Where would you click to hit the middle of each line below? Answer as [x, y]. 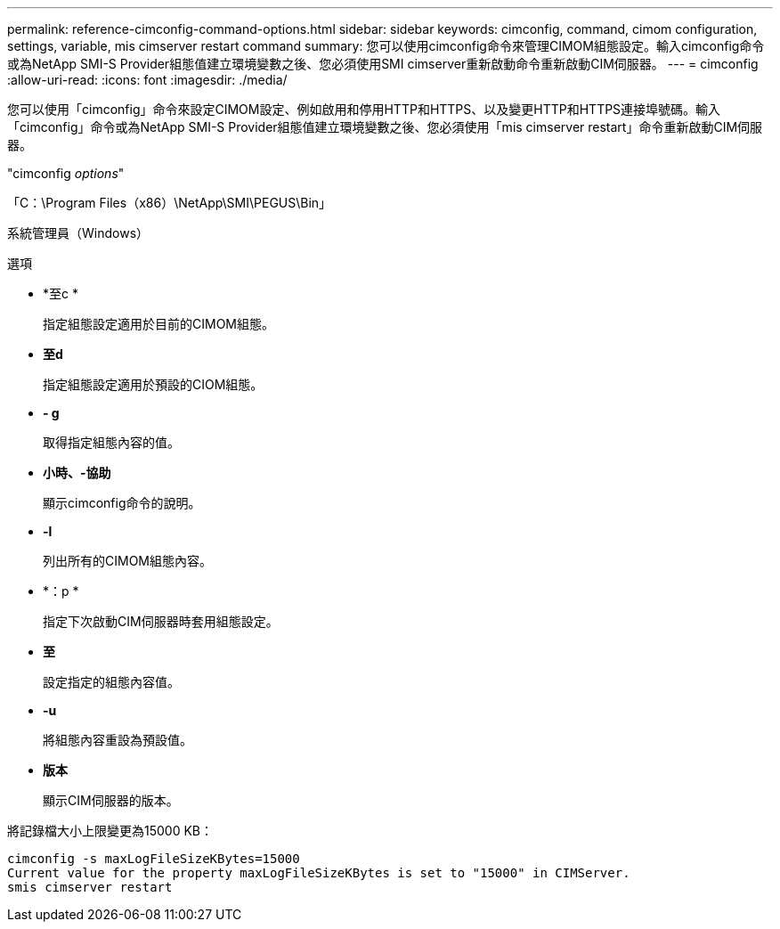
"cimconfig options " [66, 173]
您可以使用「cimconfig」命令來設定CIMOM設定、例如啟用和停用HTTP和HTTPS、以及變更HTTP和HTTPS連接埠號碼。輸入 [364, 109]
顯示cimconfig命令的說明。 [122, 503]
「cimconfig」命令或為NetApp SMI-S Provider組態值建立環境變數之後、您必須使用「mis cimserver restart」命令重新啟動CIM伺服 [385, 127]
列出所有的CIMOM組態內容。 [127, 561]
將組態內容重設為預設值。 [118, 740]
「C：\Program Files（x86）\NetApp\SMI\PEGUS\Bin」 [170, 203]
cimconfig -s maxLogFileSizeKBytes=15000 [154, 859]
